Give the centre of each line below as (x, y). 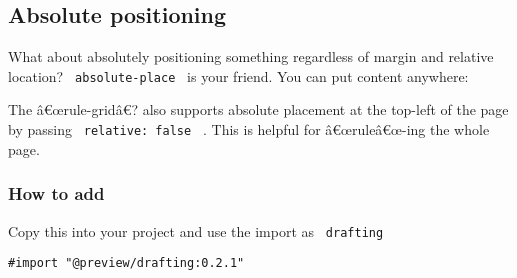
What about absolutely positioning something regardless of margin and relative (251, 56)
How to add (56, 193)
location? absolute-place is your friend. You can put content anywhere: (238, 75)
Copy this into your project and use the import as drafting (196, 230)
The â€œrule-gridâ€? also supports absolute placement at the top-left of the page (258, 109)
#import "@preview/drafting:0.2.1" (126, 263)
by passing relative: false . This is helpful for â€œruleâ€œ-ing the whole (249, 129)
